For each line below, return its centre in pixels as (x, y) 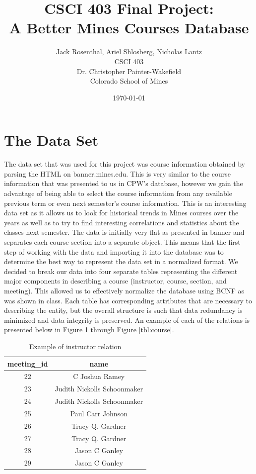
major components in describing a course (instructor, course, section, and (115, 281)
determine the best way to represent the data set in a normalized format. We (121, 261)
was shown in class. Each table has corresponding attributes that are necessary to (128, 300)
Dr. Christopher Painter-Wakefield (129, 71)
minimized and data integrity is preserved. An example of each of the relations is (127, 320)
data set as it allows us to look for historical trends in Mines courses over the (121, 213)
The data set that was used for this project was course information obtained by (125, 164)
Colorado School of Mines (129, 81)
